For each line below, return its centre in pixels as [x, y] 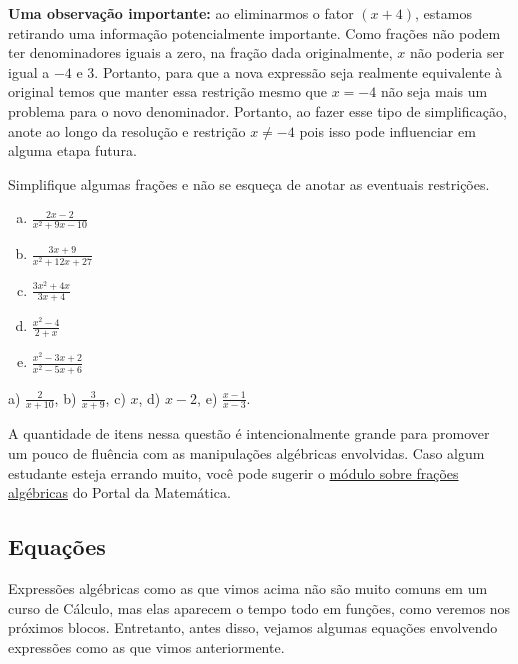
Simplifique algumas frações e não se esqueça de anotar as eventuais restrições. [249, 183]
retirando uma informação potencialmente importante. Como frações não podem [254, 32]
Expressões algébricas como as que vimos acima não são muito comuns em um [248, 588]
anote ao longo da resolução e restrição [127, 130]
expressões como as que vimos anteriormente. [146, 646]
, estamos [443, 13]
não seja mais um [434, 91]
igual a [29, 71]
